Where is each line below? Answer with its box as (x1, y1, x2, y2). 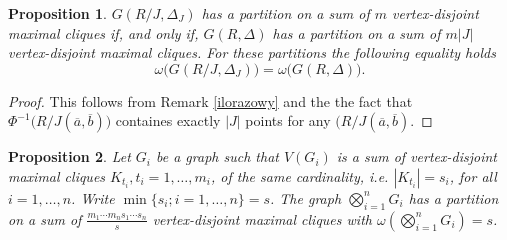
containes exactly (115, 110, 221, 131)
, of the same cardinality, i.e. (211, 165, 389, 186)
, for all (449, 165, 497, 186)
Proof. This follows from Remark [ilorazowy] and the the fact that (8, 90, 413, 111)
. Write (71, 187, 115, 208)
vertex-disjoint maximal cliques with (152, 208, 372, 229)
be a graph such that (156, 146, 279, 167)
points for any (245, 110, 331, 131)
